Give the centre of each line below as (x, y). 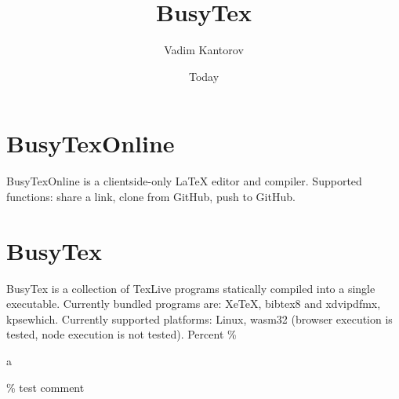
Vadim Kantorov (204, 50)
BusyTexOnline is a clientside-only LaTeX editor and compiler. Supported (184, 181)
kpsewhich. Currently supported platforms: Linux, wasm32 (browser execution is (199, 318)
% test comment (45, 387)
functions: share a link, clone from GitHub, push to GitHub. (151, 196)
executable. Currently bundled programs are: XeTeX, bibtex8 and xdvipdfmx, (194, 304)
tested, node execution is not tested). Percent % (122, 334)
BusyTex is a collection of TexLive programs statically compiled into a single (191, 288)
